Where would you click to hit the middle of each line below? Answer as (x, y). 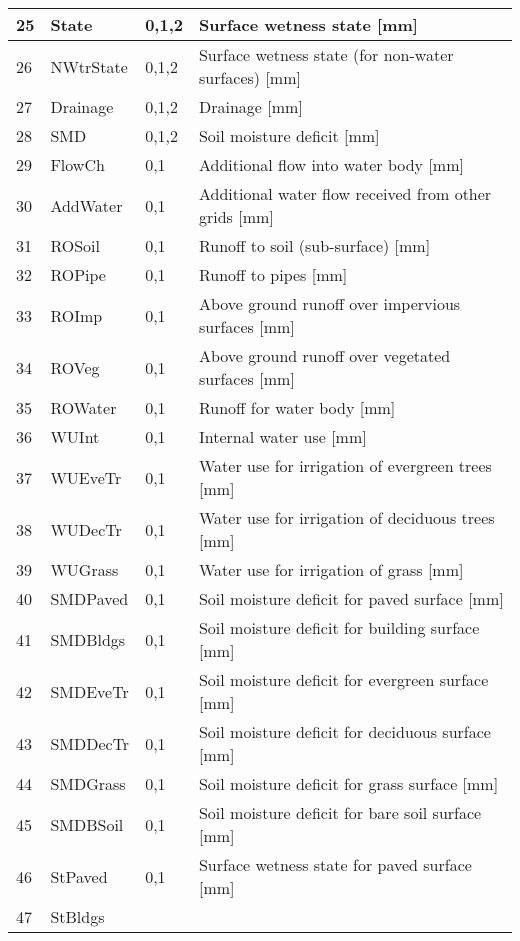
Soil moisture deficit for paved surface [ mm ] (351, 598)
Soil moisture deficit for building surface (339, 627)
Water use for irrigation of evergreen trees (345, 465)
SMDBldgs (88, 639)
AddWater (86, 205)
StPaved (79, 876)
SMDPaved (89, 598)
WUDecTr (86, 529)
